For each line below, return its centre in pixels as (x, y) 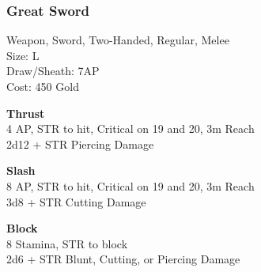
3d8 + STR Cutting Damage (76, 201)
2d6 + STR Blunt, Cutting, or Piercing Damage (123, 259)
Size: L (23, 55)
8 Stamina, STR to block (67, 243)
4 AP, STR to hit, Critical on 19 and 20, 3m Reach (130, 128)
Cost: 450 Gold (43, 86)
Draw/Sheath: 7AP (53, 71)
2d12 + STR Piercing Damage (80, 144)
